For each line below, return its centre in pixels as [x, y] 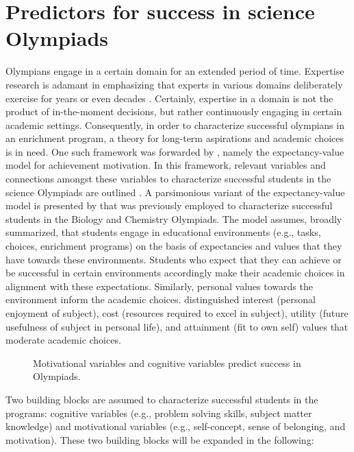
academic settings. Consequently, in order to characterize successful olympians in [175, 124]
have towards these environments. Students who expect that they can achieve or [174, 259]
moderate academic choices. [63, 340]
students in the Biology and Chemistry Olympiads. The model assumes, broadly [174, 218]
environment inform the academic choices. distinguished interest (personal [161, 299]
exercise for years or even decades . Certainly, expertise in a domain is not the [169, 98]
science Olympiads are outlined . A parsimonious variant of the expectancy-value [175, 192]
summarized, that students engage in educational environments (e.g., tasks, [163, 232]
